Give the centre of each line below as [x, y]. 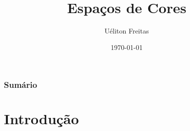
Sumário [21, 85]
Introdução [41, 119]
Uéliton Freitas [127, 31]
